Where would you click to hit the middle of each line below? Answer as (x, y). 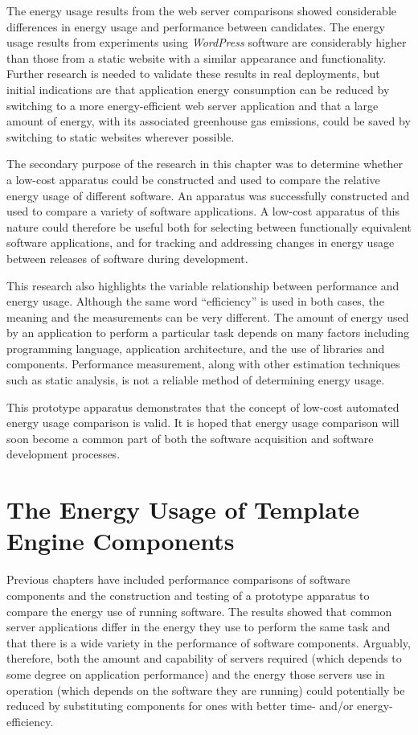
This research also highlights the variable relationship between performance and (203, 285)
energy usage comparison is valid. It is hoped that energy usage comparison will (203, 423)
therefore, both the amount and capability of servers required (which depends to (204, 658)
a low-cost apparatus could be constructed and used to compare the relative (193, 179)
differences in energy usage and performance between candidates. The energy (196, 26)
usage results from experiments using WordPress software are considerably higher (207, 42)
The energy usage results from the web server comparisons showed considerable (201, 10)
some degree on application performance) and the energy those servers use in (196, 673)
